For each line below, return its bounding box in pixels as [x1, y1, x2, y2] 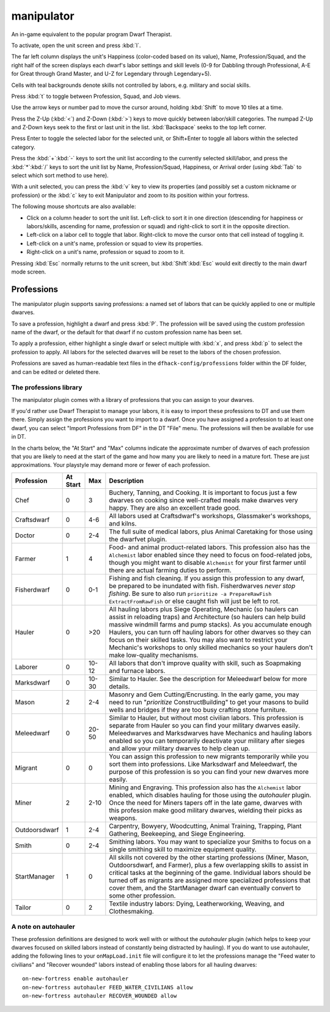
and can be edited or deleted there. [11, 368, 101, 376]
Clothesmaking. [109, 907, 154, 915]
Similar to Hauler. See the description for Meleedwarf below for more [109, 674, 307, 683]
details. [109, 682, 130, 691]
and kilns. [109, 519, 137, 527]
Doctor [15, 531, 35, 540]
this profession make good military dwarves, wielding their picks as [109, 806, 302, 814]
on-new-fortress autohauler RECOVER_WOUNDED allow [22, 992, 177, 999]
